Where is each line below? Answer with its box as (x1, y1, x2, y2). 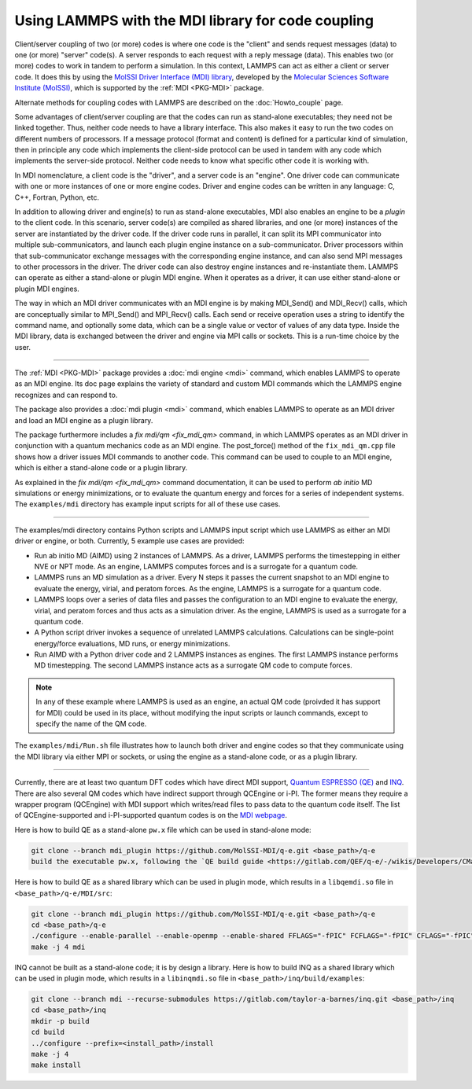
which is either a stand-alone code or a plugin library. (14, 463, 188, 473)
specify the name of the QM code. (35, 719, 147, 729)
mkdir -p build (31, 1017, 90, 1025)
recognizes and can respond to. (14, 390, 118, 399)
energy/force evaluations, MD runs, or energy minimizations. (34, 638, 230, 648)
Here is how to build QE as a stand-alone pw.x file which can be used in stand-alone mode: (14, 825, 312, 834)
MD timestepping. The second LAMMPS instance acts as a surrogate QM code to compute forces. (34, 660, 353, 670)
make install (31, 1061, 82, 1069)
